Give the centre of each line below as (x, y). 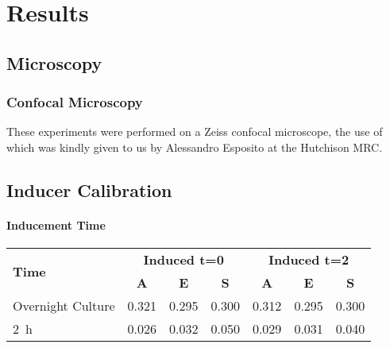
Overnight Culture (64, 306)
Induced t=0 (183, 260)
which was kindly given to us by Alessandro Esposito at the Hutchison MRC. (195, 147)
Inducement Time (56, 224)
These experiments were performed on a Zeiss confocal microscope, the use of (195, 131)
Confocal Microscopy (75, 102)
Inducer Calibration (89, 189)
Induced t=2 (309, 260)
